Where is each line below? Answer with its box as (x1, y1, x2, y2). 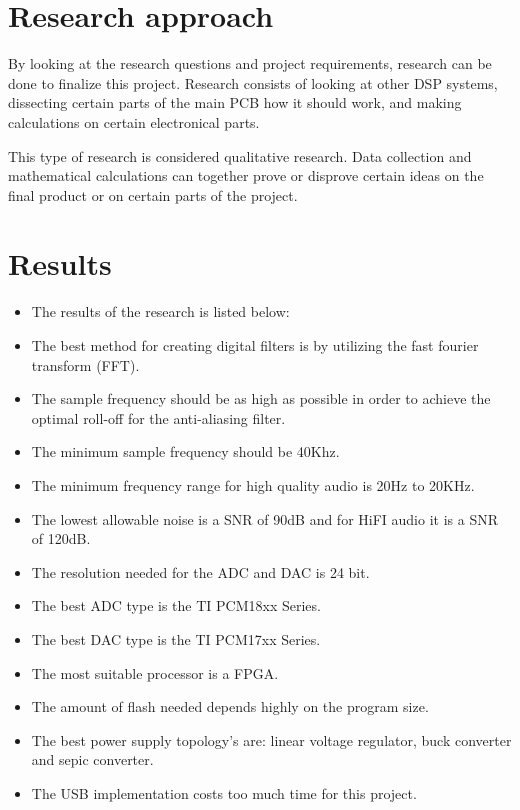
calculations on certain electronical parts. (8, 111, 260, 132)
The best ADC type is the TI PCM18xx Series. (31, 595, 321, 616)
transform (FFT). (31, 354, 140, 375)
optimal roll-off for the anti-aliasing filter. (31, 407, 286, 428)
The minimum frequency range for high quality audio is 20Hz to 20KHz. (31, 474, 475, 495)
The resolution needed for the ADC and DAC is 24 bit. (31, 561, 370, 582)
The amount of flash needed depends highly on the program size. (31, 696, 429, 717)
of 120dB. (31, 528, 91, 549)
